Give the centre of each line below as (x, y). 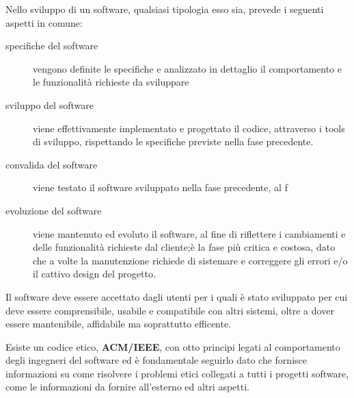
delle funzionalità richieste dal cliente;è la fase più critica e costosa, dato (184, 247)
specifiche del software (52, 46)
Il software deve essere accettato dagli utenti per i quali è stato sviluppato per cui (177, 296)
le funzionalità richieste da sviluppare (111, 82)
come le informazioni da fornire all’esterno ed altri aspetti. (127, 387)
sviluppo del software (50, 104)
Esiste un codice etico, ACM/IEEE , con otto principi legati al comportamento (173, 346)
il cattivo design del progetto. (94, 274)
